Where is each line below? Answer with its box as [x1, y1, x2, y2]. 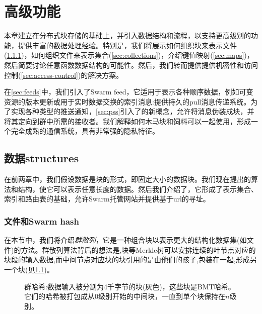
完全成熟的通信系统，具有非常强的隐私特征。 [11, 126, 159, 136]
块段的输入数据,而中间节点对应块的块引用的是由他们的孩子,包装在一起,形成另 [4, 254, 257, 265]
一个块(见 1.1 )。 [4, 264, 54, 275]
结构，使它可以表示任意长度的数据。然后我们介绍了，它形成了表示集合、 [18, 183, 258, 194]
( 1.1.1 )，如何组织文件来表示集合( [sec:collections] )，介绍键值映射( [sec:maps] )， [4, 50, 254, 60]
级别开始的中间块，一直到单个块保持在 [98, 291, 225, 301]
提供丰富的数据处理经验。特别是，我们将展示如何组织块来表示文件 [18, 40, 237, 50]
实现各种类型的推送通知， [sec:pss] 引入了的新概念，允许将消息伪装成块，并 [11, 106, 254, 117]
